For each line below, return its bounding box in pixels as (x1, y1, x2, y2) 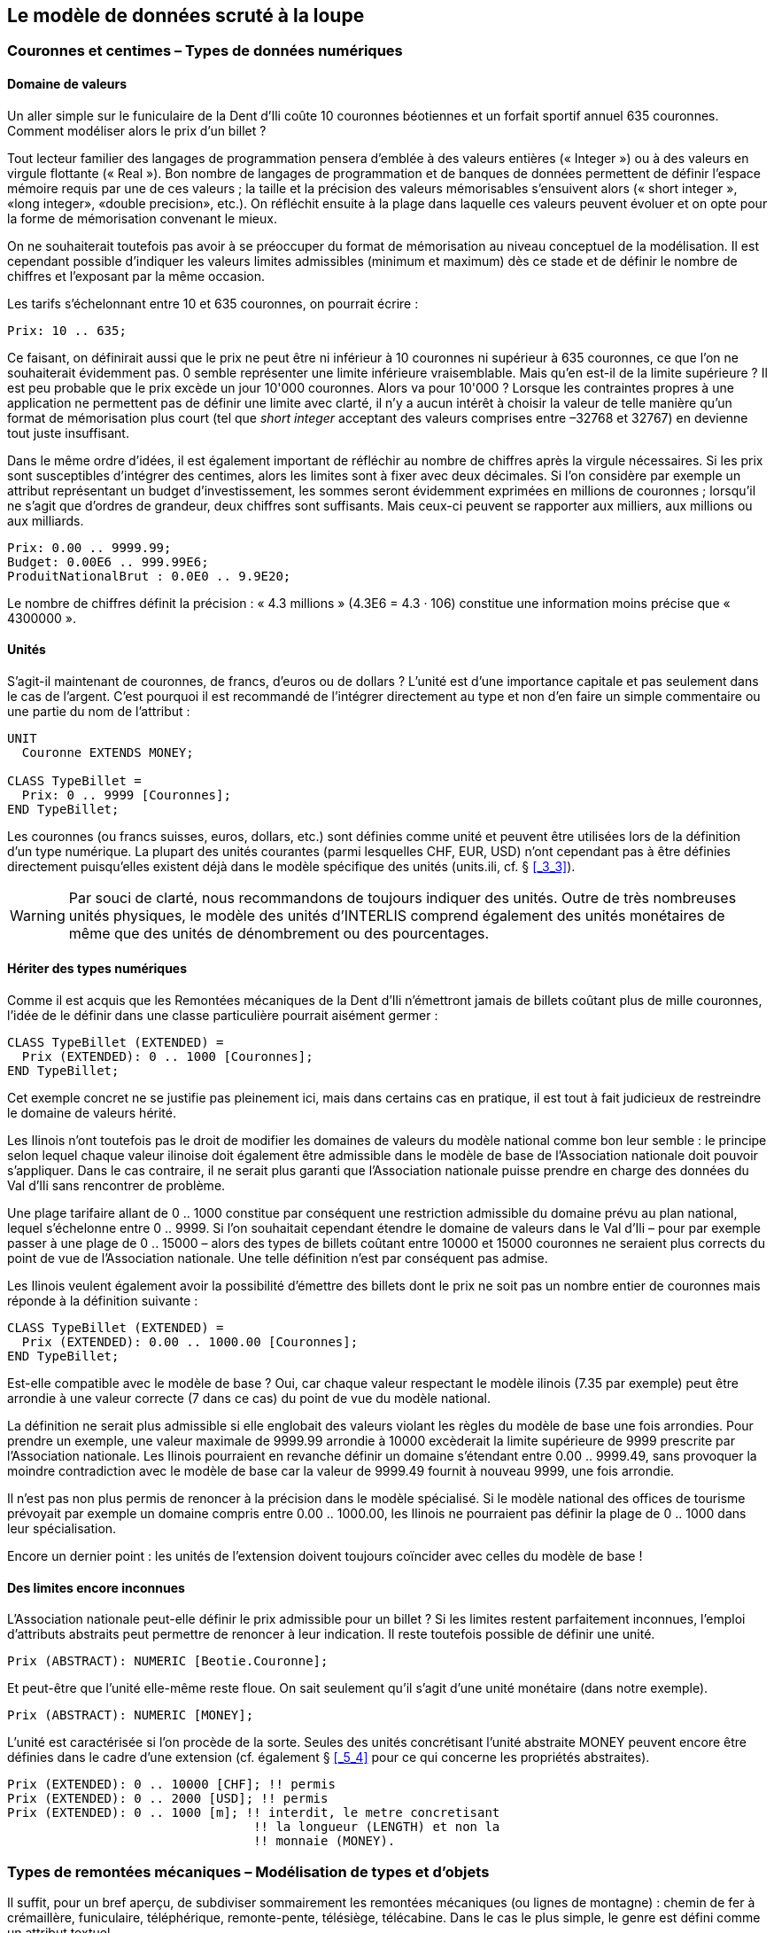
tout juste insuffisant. (7, 425, 129, 440)
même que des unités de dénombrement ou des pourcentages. (68, 924, 490, 942)
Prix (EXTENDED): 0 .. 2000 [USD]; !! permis (7, 1791, 329, 1806)
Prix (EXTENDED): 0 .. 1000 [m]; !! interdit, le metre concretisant (7, 1805, 500, 1820)
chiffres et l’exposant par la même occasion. (7, 268, 265, 284)
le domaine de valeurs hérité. (7, 1105, 176, 1121)
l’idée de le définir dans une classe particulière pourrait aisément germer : (7, 1008, 438, 1024)
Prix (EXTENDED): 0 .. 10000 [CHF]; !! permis (7, 1777, 336, 1792)
